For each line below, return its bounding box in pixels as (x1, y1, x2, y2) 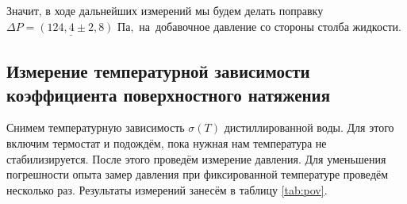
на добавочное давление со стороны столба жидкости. (139, 17, 401, 34)
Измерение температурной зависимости (6, 59, 310, 83)
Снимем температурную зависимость (6, 119, 185, 136)
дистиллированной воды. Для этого (224, 119, 394, 136)
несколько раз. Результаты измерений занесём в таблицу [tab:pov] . (6, 181, 328, 198)
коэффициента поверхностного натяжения (6, 82, 331, 106)
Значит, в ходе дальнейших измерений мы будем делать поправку (6, 2, 324, 18)
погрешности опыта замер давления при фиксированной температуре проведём (6, 166, 389, 183)
